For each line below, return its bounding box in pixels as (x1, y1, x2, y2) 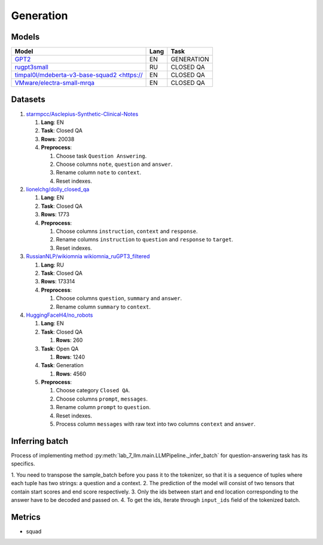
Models (11, 32, 40, 42)
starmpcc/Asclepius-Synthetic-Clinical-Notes (26, 110, 139, 117)
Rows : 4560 (56, 370, 87, 377)
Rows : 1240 (56, 353, 86, 361)
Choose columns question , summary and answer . (56, 295, 182, 302)
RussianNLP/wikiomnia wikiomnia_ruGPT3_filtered (26, 253, 150, 260)
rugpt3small (14, 63, 49, 71)
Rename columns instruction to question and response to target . (56, 236, 233, 243)
